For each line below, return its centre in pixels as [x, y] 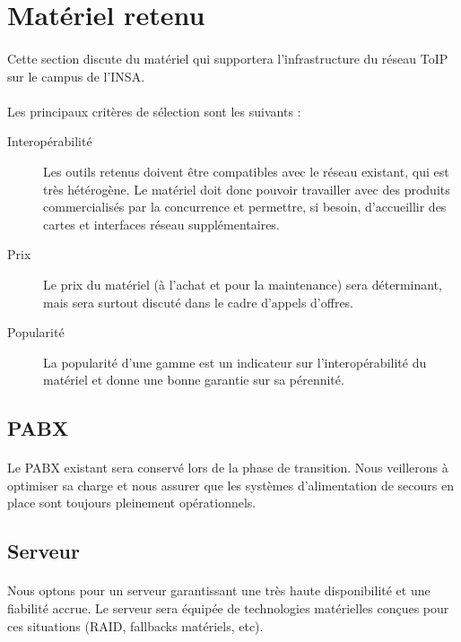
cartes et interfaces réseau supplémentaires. [161, 224]
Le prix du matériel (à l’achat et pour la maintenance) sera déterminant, [243, 284]
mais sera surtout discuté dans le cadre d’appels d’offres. [199, 302]
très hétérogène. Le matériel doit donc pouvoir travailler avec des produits [247, 189]
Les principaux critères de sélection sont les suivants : [154, 111]
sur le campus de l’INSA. [76, 76]
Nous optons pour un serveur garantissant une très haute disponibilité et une [219, 590]
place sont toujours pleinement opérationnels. [132, 503]
